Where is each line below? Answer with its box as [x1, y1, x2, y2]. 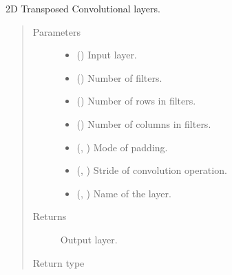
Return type [32, 255, 85, 269]
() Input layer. [76, 47, 137, 62]
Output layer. [60, 232, 118, 246]
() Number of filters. [76, 70, 162, 85]
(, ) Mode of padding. [76, 140, 168, 154]
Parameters [32, 24, 81, 38]
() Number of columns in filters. [76, 116, 211, 131]
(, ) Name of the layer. [76, 186, 171, 200]
